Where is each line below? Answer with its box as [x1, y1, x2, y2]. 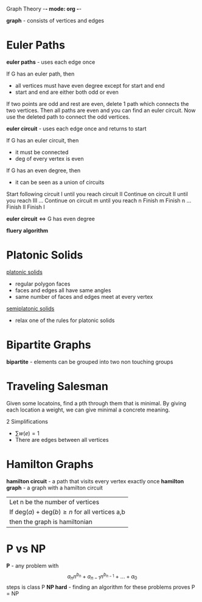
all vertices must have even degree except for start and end [15, 82, 165, 89]
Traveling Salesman [6, 380, 108, 393]
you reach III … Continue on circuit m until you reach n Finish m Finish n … [6, 197, 192, 204]
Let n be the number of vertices [9, 497, 99, 506]
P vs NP [6, 542, 46, 556]
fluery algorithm [6, 226, 49, 234]
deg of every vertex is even [15, 155, 84, 162]
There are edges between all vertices [15, 436, 109, 443]
